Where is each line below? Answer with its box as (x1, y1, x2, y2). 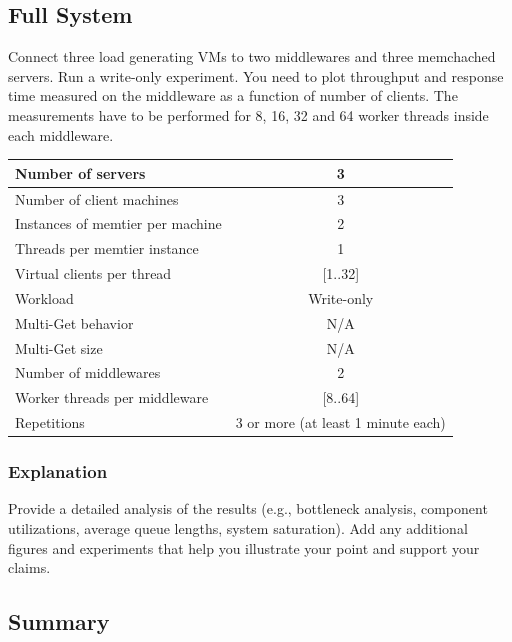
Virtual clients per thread (15, 263, 172, 284)
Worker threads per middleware (15, 387, 209, 408)
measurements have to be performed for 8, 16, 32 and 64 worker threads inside (8, 104, 489, 125)
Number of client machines (15, 188, 179, 209)
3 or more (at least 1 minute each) (235, 412, 446, 433)
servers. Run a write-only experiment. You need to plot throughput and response (8, 65, 504, 86)
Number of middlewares (15, 362, 161, 383)
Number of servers (15, 162, 146, 183)
